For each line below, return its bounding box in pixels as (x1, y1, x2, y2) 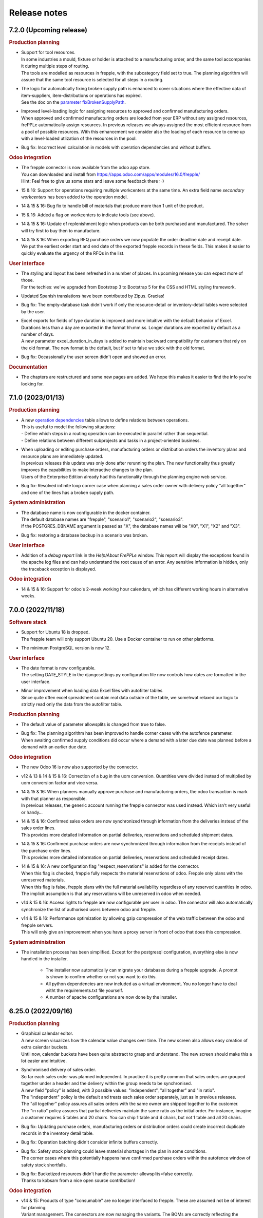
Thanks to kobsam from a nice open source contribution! (21, 1178, 135, 1183)
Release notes (9, 7, 68, 18)
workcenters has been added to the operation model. (21, 194, 128, 200)
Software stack (9, 619, 47, 626)
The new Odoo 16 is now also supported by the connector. (21, 764, 139, 770)
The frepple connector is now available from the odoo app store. (21, 165, 150, 171)
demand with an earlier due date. (21, 744, 88, 750)
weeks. (21, 593, 36, 599)
